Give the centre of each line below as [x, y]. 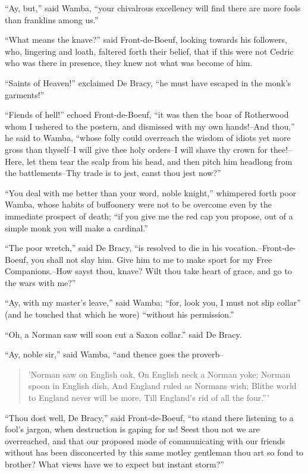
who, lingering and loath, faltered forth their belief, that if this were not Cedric [149, 51]
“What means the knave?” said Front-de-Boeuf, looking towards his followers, [146, 40]
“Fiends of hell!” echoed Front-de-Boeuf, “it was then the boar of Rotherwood [147, 114]
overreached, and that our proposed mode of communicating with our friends [145, 440]
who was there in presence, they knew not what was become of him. [129, 63]
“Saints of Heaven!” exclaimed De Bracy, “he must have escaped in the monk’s [148, 82]
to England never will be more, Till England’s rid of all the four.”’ [149, 398]
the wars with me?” [40, 282]
